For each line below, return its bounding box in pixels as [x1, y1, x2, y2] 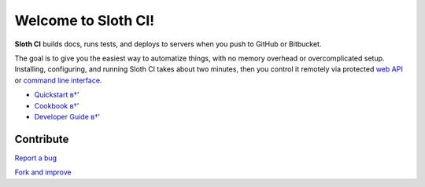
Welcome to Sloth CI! [14, 12, 155, 29]
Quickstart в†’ [34, 90, 79, 100]
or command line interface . [14, 75, 102, 85]
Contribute [14, 132, 69, 145]
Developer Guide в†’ [34, 112, 100, 121]
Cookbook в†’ [34, 101, 79, 110]
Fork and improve [14, 167, 72, 177]
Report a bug [14, 153, 57, 163]
